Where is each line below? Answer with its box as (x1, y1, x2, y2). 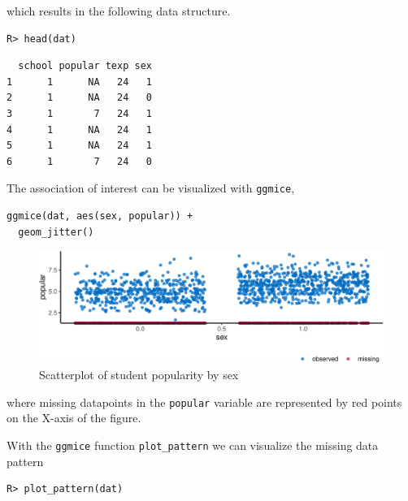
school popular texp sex (18, 60, 152, 72)
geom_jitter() (18, 226, 94, 238)
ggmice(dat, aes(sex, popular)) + (7, 210, 193, 222)
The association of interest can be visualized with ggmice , (7, 179, 295, 197)
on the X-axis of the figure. (7, 409, 141, 426)
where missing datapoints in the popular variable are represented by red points (7, 393, 402, 410)
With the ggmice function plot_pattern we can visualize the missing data (7, 436, 379, 453)
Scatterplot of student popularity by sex (39, 366, 239, 383)
